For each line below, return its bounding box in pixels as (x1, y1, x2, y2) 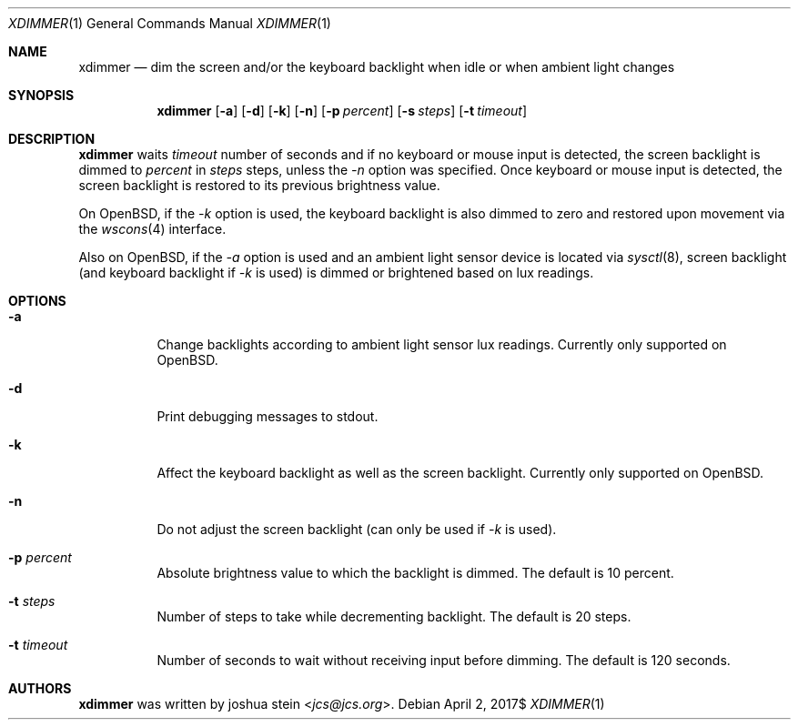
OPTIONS (8, 293, 66, 308)
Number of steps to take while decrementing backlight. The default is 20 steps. (157, 609, 631, 624)
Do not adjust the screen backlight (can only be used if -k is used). (157, 521, 557, 537)
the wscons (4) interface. (78, 221, 227, 237)
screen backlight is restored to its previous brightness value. (78, 177, 440, 193)
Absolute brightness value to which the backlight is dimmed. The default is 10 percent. (157, 565, 674, 581)
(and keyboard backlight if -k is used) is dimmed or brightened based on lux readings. (78, 265, 594, 280)
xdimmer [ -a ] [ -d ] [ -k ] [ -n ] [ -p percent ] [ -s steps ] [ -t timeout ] (157, 103, 528, 118)
